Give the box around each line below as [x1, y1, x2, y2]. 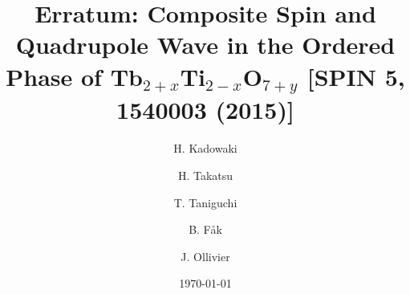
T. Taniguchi [173, 194, 237, 210]
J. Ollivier [181, 247, 230, 264]
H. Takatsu [177, 167, 233, 183]
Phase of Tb [6, 59, 143, 92]
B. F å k [189, 221, 222, 238]
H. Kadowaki [173, 140, 237, 157]
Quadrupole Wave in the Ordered [15, 28, 396, 61]
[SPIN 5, [306, 59, 405, 92]
